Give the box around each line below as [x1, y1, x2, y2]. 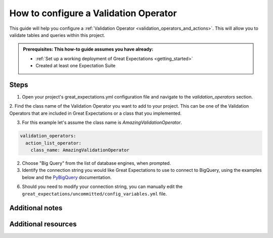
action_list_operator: [25, 140, 82, 146]
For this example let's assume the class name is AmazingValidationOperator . [22, 119, 182, 126]
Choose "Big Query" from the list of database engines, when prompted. [22, 160, 171, 166]
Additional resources [9, 220, 77, 228]
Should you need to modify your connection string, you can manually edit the [22, 183, 183, 189]
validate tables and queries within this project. [9, 32, 106, 38]
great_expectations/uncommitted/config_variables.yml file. [22, 191, 167, 197]
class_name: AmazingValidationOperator [30, 147, 130, 153]
